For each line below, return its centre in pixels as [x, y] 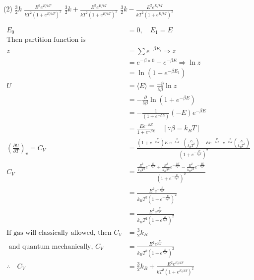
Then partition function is [46, 40]
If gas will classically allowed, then [59, 233]
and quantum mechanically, [51, 246]
